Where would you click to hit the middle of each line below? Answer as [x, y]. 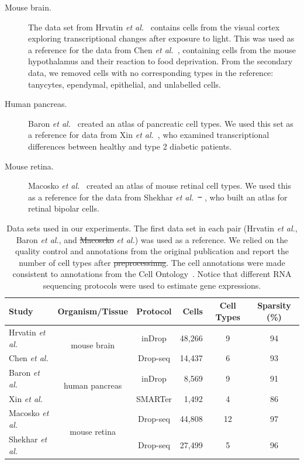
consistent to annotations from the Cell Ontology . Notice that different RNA [152, 274]
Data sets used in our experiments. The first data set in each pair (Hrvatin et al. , [152, 228]
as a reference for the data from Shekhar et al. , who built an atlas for [158, 197]
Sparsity [274, 305]
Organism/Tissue [93, 311]
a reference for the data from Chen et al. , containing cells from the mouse [162, 49]
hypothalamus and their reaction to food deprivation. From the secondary [160, 61]
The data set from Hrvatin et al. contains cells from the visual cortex [154, 27]
